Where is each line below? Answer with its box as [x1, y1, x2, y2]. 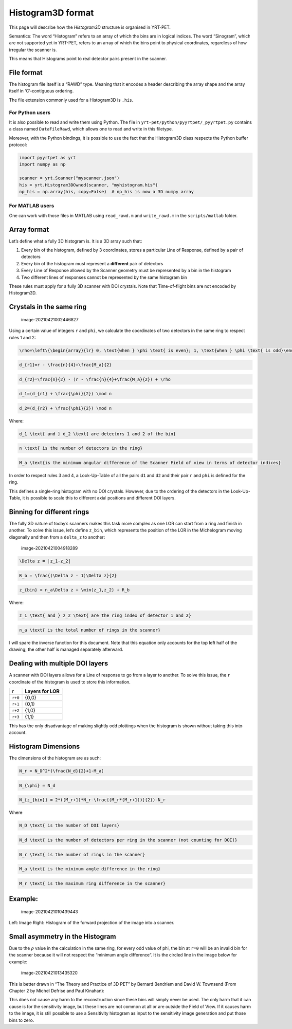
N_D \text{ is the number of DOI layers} [19, 823, 120, 828]
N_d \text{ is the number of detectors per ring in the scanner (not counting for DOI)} [19, 837, 238, 843]
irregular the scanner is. [9, 47, 57, 53]
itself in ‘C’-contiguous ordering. [9, 88, 74, 94]
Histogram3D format [9, 7, 94, 18]
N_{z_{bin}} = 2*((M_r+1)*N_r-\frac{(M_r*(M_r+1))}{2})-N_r [19, 797, 166, 803]
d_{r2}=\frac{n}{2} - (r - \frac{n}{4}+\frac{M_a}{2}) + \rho [19, 376, 171, 382]
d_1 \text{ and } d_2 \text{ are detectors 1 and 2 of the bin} [19, 431, 176, 437]
